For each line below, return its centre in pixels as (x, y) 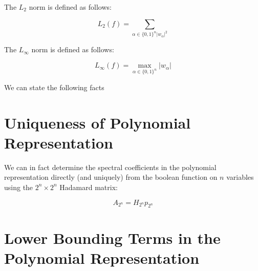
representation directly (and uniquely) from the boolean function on (111, 177)
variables (240, 177)
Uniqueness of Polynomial (98, 122)
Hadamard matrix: (89, 187)
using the (19, 187)
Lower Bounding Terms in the (112, 237)
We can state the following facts (54, 87)
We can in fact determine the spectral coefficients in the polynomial (110, 167)
